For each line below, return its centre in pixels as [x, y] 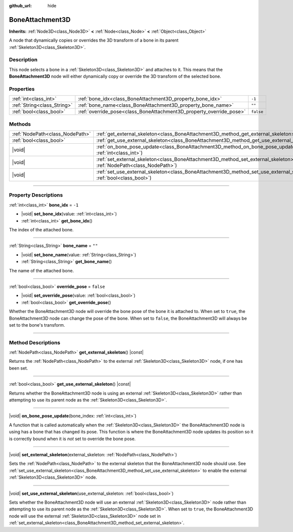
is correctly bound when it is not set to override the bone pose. [73, 439]
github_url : [20, 6]
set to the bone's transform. [37, 325]
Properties [22, 89]
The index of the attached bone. [41, 230]
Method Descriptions [35, 342]
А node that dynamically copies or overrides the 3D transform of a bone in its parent [94, 40]
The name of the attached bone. [42, 270]
